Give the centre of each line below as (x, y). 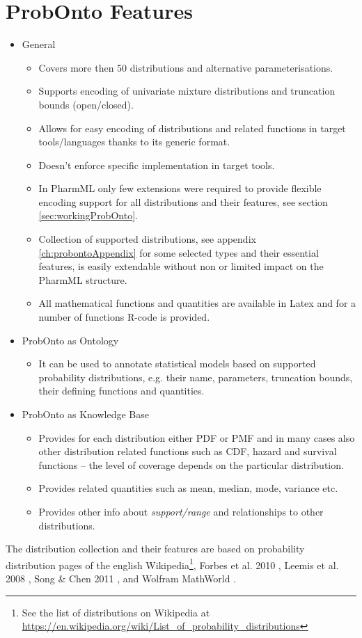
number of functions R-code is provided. (124, 317)
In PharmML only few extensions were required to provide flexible (180, 188)
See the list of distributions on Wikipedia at (116, 612)
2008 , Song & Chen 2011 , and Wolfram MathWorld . (121, 578)
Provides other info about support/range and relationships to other (181, 511)
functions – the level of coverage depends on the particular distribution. (191, 464)
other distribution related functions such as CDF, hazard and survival (188, 451)
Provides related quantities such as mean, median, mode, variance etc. (188, 488)
